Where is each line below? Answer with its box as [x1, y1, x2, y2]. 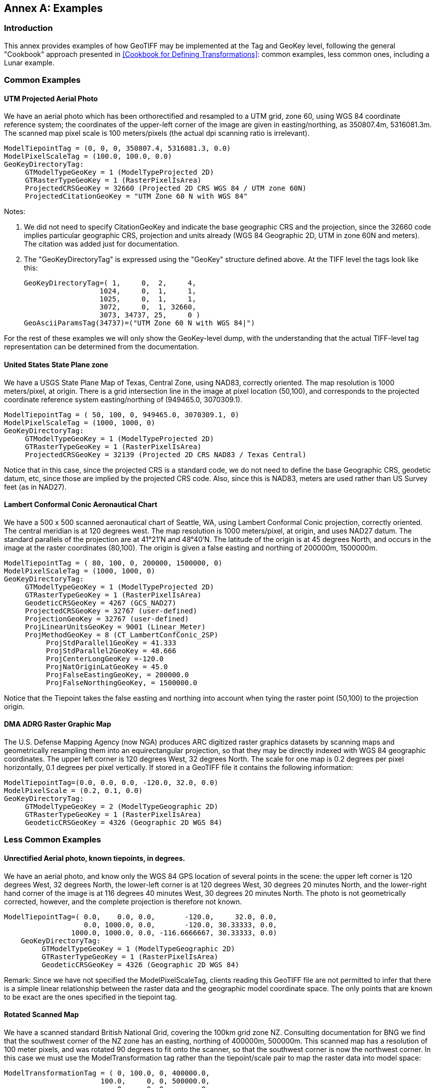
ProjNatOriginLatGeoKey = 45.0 [46, 662, 168, 671]
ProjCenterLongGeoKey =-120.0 [46, 654, 164, 663]
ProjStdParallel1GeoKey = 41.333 [46, 638, 176, 647]
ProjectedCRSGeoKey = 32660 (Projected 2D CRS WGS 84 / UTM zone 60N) [25, 184, 306, 193]
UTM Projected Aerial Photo [4, 94, 98, 103]
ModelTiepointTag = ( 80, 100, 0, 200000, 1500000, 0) [4, 558, 223, 567]
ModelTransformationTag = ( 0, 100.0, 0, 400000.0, [4, 1069, 210, 1077]
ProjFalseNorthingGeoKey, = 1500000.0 [46, 678, 197, 687]
